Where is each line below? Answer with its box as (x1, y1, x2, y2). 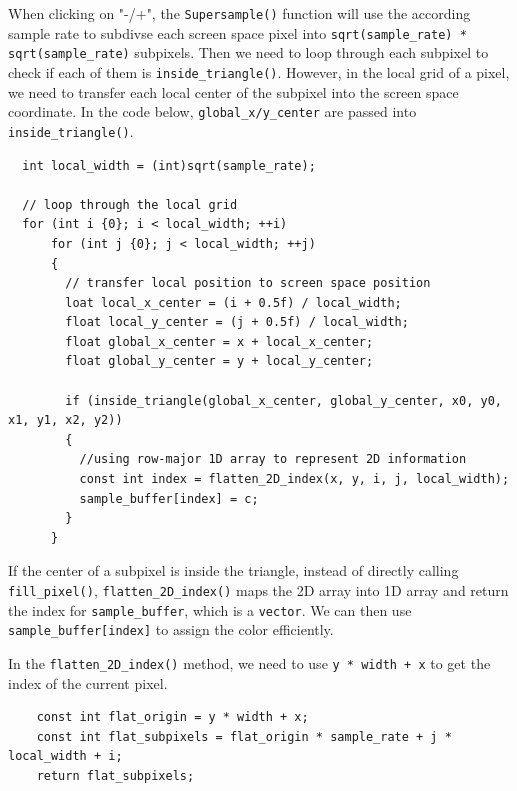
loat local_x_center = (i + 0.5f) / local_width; (65, 295, 402, 310)
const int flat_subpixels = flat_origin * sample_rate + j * (36, 729, 452, 744)
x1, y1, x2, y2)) (8, 413, 123, 428)
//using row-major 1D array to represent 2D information (79, 452, 467, 467)
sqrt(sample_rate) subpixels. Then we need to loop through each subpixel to (8, 42, 489, 63)
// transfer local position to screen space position (65, 276, 431, 291)
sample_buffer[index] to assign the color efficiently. (8, 619, 334, 640)
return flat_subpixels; (36, 769, 195, 783)
